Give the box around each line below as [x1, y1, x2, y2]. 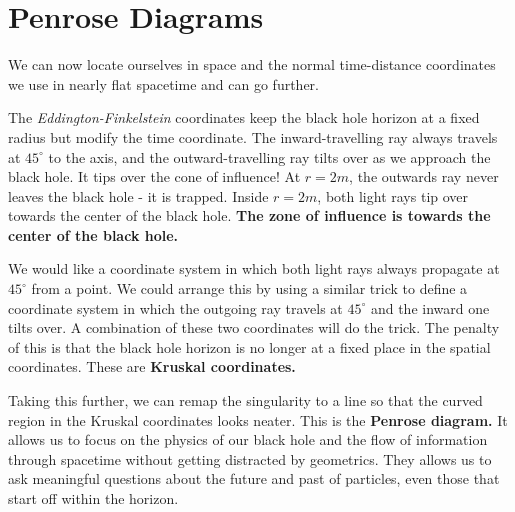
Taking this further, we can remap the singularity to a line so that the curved [8, 390, 483, 411]
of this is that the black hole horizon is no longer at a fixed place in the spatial [8, 336, 491, 357]
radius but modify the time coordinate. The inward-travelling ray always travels [8, 126, 498, 147]
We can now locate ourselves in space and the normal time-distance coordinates [8, 54, 496, 75]
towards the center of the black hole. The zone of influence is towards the [8, 205, 491, 226]
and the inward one [370, 297, 490, 318]
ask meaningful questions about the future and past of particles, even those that [8, 468, 500, 489]
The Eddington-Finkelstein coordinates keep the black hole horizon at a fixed [8, 107, 480, 128]
